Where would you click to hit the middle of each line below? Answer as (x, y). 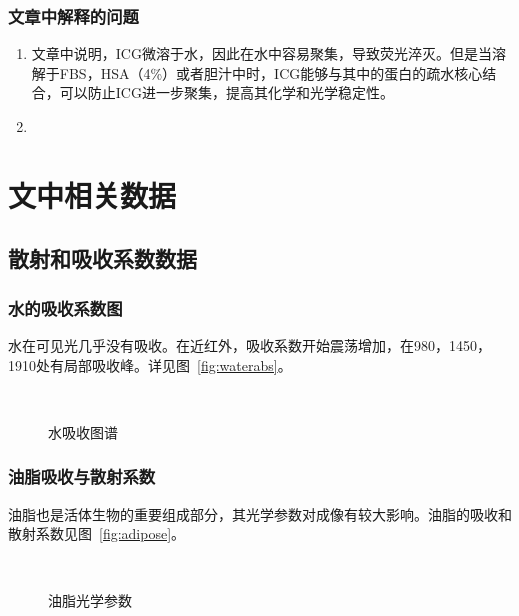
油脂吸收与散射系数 (82, 476)
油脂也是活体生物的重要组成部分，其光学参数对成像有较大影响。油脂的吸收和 (260, 513)
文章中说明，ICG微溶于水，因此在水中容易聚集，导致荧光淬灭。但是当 (261, 53)
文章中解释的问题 (73, 15)
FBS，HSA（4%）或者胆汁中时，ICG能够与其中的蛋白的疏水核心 (271, 72)
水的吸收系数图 (65, 307)
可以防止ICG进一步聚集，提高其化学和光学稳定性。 (226, 92)
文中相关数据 (92, 194)
